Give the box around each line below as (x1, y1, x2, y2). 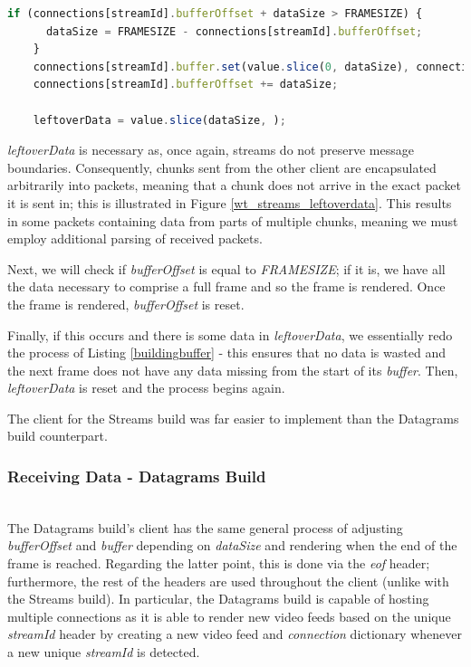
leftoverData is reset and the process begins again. (7, 378, 285, 397)
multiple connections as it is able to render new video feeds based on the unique (7, 606, 451, 625)
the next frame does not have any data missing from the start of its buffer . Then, (7, 360, 458, 379)
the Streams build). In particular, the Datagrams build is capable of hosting (7, 589, 429, 608)
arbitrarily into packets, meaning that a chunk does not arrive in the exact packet (7, 176, 461, 195)
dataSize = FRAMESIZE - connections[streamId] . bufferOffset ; (45, 24, 423, 38)
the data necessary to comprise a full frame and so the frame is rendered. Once (7, 277, 446, 296)
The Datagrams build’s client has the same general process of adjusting (7, 518, 403, 537)
